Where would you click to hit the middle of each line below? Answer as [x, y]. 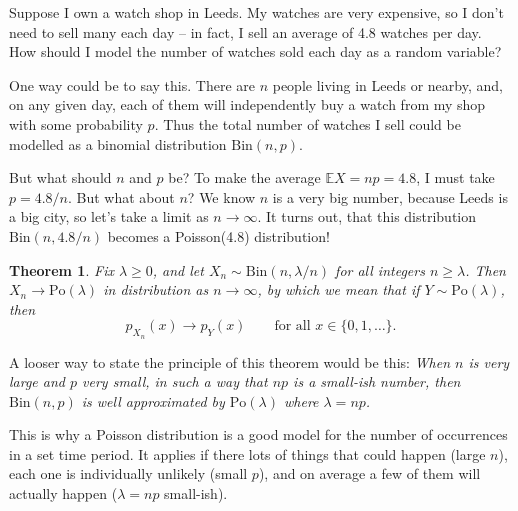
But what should [60, 177]
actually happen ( [63, 493]
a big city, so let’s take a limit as [109, 216]
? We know [221, 196]
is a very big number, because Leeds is [390, 196]
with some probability [76, 123]
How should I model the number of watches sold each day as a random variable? [255, 51]
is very [489, 361]
